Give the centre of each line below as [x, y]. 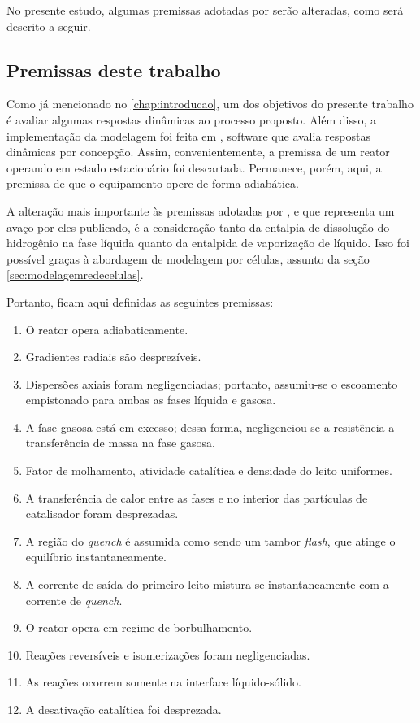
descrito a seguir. [49, 26]
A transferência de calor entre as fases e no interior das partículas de [197, 497]
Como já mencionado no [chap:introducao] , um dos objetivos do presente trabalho [210, 104]
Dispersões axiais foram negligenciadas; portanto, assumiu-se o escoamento [212, 383]
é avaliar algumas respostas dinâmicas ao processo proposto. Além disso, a [192, 119]
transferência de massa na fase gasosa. [120, 443]
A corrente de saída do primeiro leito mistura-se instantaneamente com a [207, 584]
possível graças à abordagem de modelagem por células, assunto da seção [188, 258]
